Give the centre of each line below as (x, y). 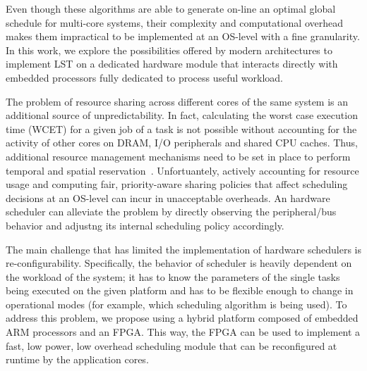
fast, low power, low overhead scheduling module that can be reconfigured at (172, 345)
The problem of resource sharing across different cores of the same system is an (177, 101)
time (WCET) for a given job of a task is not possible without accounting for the (181, 128)
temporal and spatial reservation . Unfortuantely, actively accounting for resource (182, 170)
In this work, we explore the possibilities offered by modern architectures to (169, 50)
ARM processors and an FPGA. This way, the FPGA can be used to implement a (183, 332)
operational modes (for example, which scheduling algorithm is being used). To (176, 304)
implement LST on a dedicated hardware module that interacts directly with (172, 64)
